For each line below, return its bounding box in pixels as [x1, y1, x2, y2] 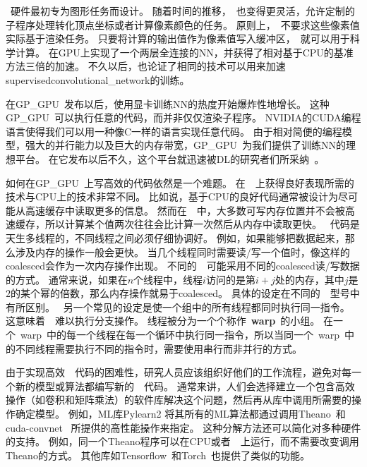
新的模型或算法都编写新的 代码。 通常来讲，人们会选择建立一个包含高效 [15, 378, 355, 393]
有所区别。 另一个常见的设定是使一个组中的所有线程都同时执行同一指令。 [6, 299, 350, 314]
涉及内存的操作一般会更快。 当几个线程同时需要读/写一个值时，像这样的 [15, 244, 350, 259]
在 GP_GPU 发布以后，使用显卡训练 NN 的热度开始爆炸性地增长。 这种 [6, 96, 330, 111]
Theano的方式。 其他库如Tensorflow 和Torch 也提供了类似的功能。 [6, 447, 311, 462]
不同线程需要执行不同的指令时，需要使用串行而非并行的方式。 [15, 341, 302, 356]
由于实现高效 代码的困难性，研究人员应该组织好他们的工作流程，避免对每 [6, 365, 351, 380]
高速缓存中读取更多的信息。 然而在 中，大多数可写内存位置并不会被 [25, 202, 345, 217]
